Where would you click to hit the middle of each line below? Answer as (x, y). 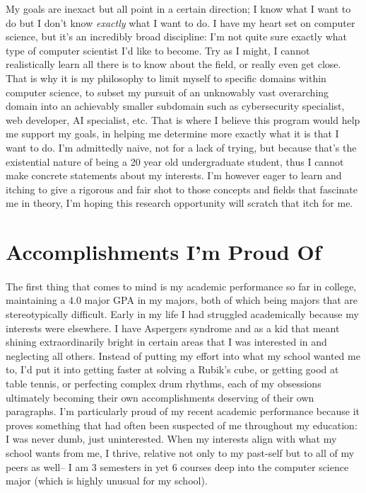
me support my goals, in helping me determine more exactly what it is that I (172, 134)
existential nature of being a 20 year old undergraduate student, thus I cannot (175, 161)
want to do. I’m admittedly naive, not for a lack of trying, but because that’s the (181, 147)
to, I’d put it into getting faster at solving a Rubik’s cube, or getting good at (172, 369)
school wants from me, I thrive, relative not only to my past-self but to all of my (180, 453)
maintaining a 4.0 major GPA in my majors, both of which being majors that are (182, 300)
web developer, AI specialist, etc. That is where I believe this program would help (183, 119)
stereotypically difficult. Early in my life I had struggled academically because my (182, 314)
